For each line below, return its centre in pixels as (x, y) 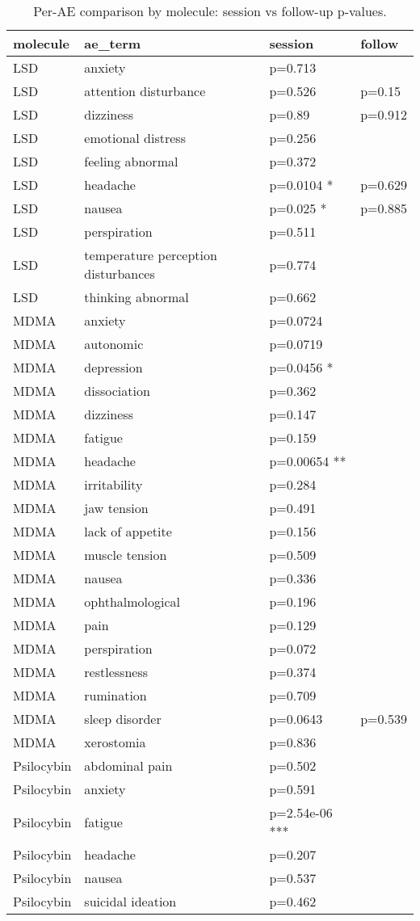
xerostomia (115, 742)
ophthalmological (132, 601)
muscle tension (126, 555)
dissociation (117, 391)
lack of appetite (128, 531)
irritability (113, 484)
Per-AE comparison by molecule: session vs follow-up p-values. (210, 11)
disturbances (120, 273)
